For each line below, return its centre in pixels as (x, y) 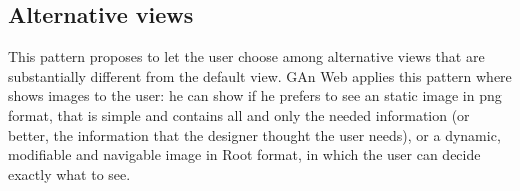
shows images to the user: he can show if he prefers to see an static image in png (255, 95)
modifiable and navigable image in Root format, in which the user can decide (244, 154)
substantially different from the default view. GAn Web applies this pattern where (260, 75)
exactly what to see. (69, 173)
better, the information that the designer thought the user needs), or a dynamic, (254, 134)
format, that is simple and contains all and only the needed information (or (239, 114)
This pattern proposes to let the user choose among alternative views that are (246, 56)
